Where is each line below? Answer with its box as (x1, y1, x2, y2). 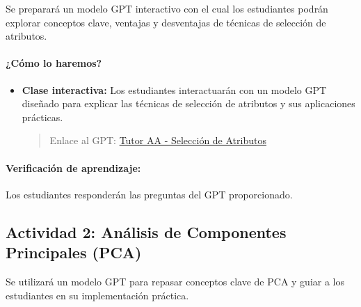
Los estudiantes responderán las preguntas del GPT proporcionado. (6, 187, 293, 201)
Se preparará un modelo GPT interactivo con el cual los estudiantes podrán (6, 1, 328, 15)
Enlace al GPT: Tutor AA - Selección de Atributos (49, 133, 266, 148)
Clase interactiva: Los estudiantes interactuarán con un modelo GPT (22, 82, 327, 97)
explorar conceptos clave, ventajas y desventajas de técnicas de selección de (6, 15, 326, 29)
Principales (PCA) (6, 242, 142, 263)
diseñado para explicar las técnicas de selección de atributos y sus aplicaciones (22, 96, 355, 111)
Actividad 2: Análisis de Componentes (6, 221, 287, 242)
